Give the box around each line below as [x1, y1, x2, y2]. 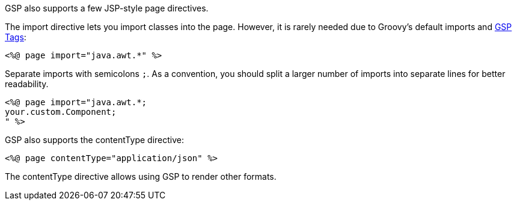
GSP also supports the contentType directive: [5, 135, 184, 145]
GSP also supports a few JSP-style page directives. [5, 3, 209, 13]
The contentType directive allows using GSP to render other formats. [5, 171, 277, 182]
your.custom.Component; [5, 107, 117, 117]
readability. [5, 79, 49, 89]
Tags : [5, 32, 26, 42]
